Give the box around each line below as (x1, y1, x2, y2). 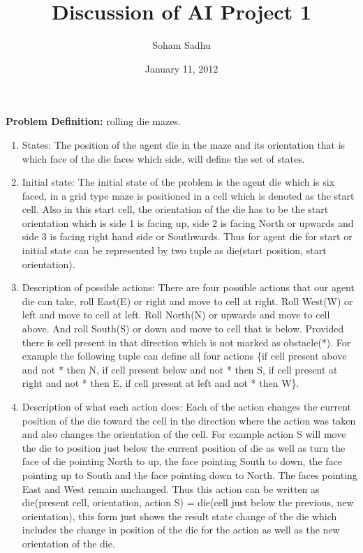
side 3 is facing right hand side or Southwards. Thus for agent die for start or (22, 229, 353, 244)
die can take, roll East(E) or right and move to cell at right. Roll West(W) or (22, 293, 353, 308)
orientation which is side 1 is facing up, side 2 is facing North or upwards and (22, 215, 354, 230)
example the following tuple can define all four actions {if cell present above (22, 348, 347, 363)
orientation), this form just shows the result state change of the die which (22, 508, 337, 523)
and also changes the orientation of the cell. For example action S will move (22, 427, 346, 441)
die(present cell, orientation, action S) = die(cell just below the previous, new (22, 495, 354, 510)
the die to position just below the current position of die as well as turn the (22, 440, 346, 455)
